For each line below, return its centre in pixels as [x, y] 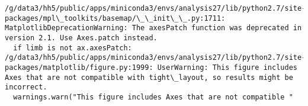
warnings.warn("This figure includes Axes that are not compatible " [153, 97]
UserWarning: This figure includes [227, 67]
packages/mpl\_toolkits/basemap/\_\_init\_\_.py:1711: [115, 18]
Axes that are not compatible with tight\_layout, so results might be [149, 77]
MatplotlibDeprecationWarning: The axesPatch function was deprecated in [153, 28]
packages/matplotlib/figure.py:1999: [79, 67]
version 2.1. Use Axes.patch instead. [81, 38]
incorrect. [26, 87]
